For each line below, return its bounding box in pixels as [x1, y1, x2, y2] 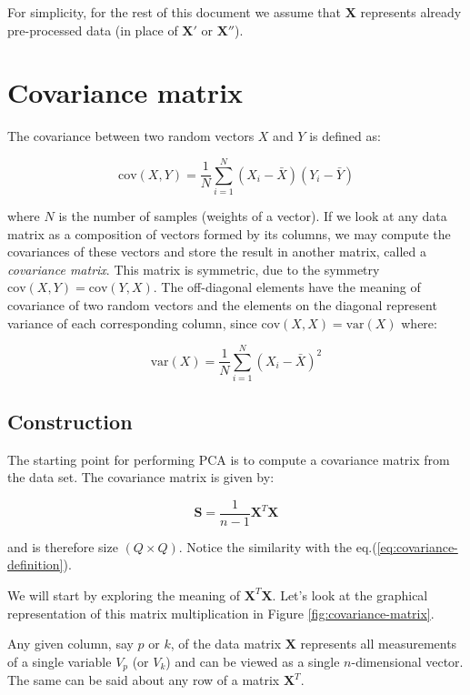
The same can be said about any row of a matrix [7, 670, 280, 690]
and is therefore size [7, 537, 118, 556]
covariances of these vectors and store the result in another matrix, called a [7, 242, 427, 261]
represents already [360, 3, 462, 21]
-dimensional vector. [351, 651, 464, 670]
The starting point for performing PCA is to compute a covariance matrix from [7, 449, 450, 468]
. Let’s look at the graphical [272, 585, 428, 604]
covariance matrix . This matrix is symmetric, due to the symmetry [7, 259, 380, 278]
